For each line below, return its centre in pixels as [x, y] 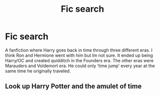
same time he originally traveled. [38, 71]
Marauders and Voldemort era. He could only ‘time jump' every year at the [80, 66]
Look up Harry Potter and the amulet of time [73, 86]
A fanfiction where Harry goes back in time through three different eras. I [79, 50]
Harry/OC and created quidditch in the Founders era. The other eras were [79, 60]
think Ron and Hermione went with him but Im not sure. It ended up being [79, 55]
